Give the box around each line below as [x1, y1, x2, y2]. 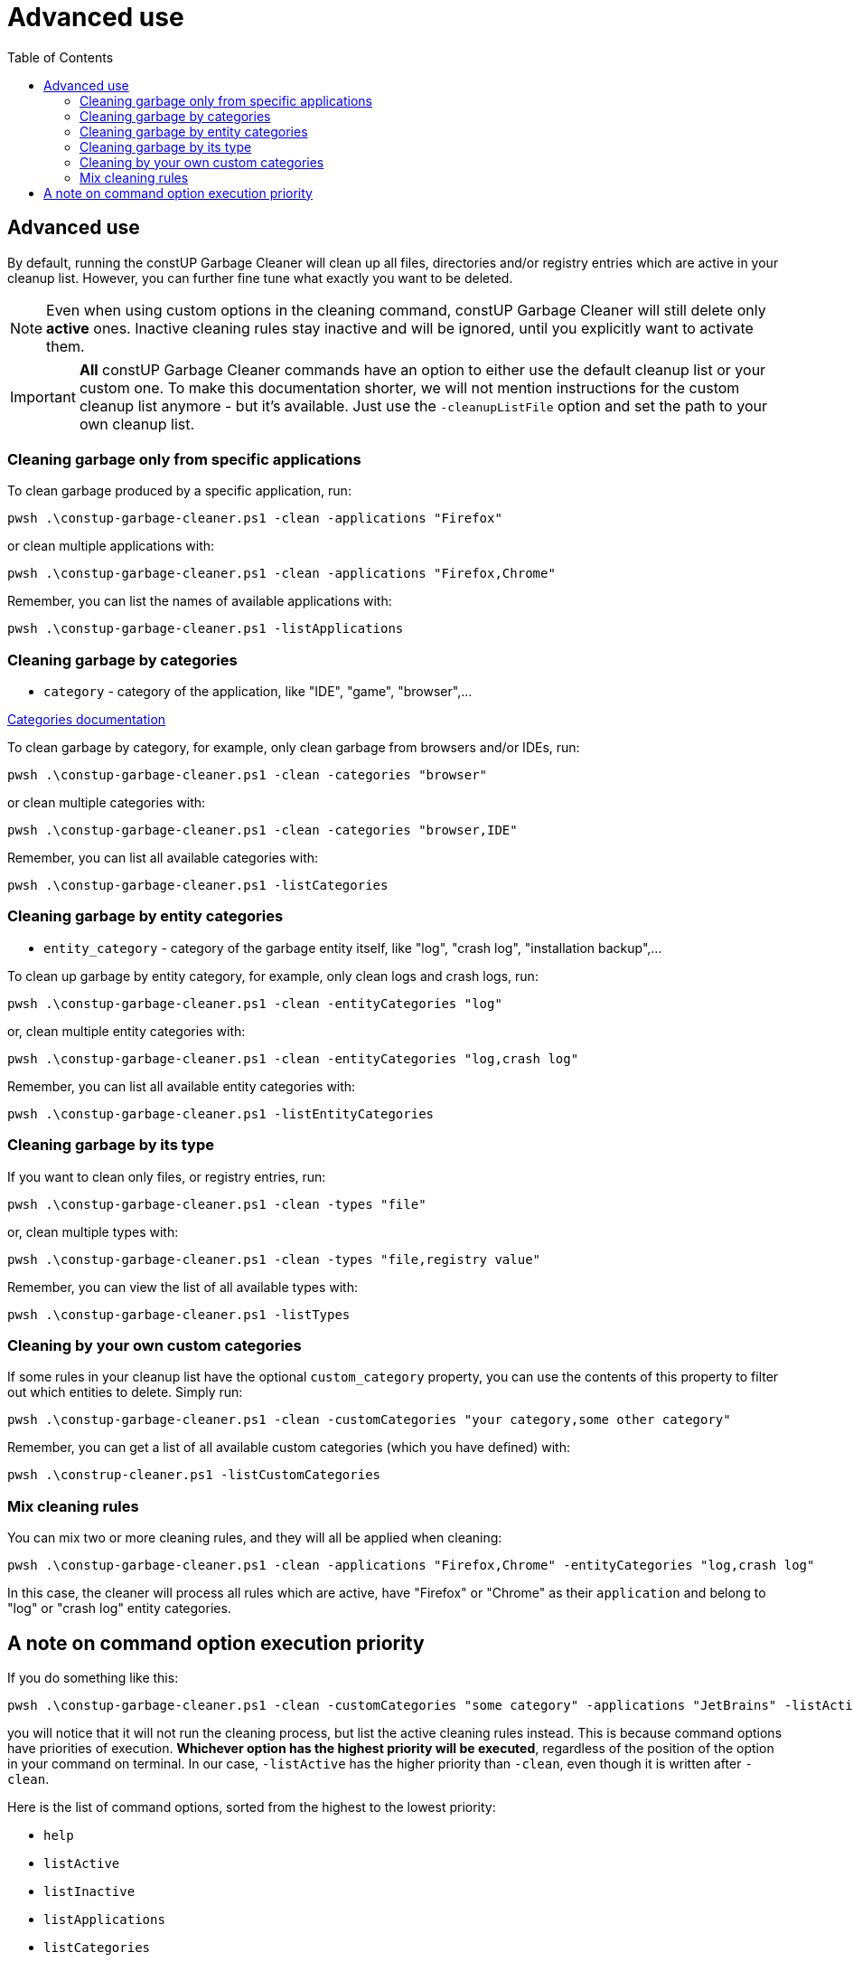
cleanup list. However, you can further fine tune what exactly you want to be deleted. [7, 269, 513, 286]
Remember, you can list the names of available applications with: [7, 593, 392, 609]
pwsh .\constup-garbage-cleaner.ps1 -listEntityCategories [7, 1106, 435, 1121]
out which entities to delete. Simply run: [7, 1384, 243, 1401]
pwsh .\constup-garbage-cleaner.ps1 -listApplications [7, 621, 404, 637]
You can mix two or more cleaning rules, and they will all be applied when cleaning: [7, 1530, 502, 1546]
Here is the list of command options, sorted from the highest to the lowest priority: [7, 1798, 496, 1815]
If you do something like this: [7, 1669, 179, 1685]
